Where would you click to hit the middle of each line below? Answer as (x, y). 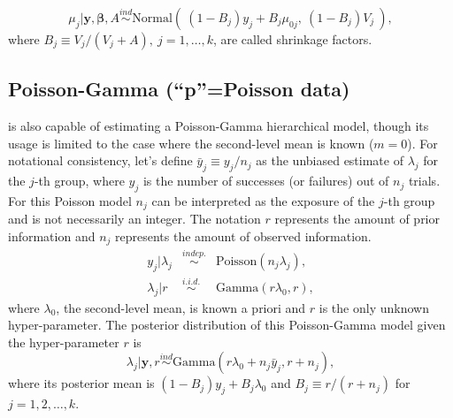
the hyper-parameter (64, 342)
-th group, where (79, 181)
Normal (152, 19)
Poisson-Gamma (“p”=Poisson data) (179, 89)
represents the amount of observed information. (243, 236)
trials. (424, 181)
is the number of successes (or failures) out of (266, 181)
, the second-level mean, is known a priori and (181, 307)
